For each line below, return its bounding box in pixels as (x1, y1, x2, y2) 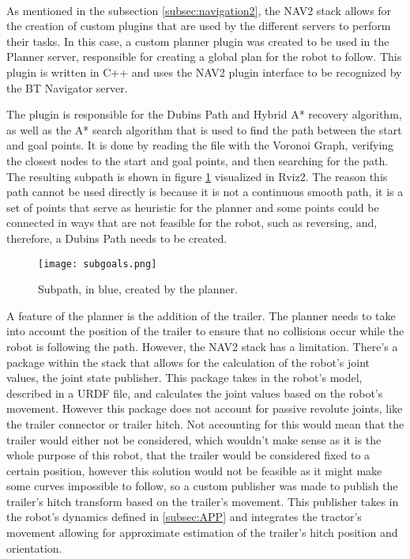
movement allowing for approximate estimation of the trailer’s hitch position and (6, 524, 398, 541)
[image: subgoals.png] (38, 258, 157, 270)
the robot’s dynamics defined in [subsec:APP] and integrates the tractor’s (6, 508, 362, 525)
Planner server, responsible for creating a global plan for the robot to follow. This (6, 48, 402, 65)
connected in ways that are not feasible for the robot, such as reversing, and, (6, 214, 378, 231)
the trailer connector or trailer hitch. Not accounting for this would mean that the (6, 415, 404, 432)
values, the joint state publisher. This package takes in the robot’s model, (6, 369, 363, 386)
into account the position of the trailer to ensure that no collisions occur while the (6, 323, 404, 339)
